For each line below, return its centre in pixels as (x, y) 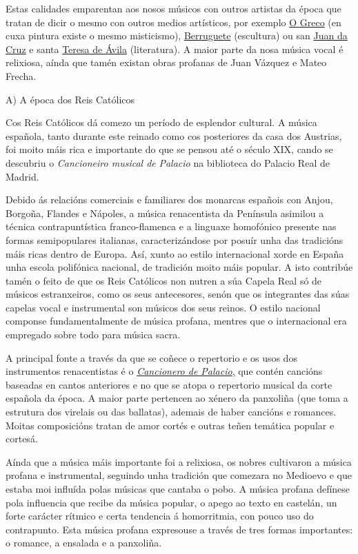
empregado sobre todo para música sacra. (93, 335)
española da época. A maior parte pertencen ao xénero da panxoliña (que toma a (177, 398)
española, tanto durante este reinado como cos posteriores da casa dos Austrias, (174, 135)
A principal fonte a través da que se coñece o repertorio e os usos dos (151, 357)
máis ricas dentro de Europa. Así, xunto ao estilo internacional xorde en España (175, 253)
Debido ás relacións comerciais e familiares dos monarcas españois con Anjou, (169, 199)
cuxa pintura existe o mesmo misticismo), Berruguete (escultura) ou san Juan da (177, 35)
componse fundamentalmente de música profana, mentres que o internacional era (176, 321)
